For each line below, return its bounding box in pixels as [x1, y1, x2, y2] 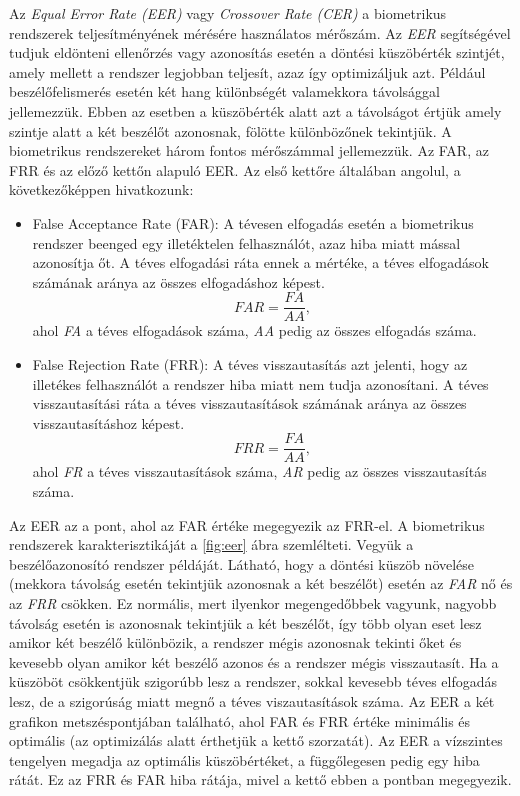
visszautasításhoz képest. [32, 412, 185, 433]
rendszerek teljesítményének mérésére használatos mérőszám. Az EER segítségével [9, 22, 511, 43]
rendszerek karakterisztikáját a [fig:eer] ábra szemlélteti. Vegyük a [9, 534, 414, 555]
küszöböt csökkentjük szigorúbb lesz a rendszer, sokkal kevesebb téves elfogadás [9, 671, 498, 692]
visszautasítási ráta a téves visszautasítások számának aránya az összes [32, 393, 467, 414]
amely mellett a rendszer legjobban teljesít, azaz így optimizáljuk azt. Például [9, 61, 486, 82]
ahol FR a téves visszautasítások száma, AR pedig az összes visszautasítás [32, 461, 487, 482]
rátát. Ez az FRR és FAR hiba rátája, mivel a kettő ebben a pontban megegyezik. [9, 769, 512, 790]
